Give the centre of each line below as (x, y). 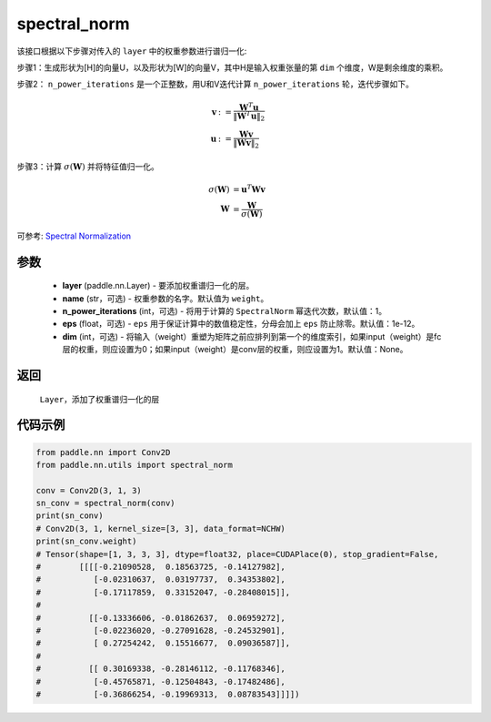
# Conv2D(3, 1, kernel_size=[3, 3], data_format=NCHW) (160, 529)
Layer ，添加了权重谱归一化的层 (100, 399)
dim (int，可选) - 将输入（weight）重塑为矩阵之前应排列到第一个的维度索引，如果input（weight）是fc (252, 336)
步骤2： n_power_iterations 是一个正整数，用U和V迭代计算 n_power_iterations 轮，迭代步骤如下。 (215, 84)
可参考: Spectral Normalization (74, 236)
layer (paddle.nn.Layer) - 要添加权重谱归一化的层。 (158, 286)
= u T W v (249, 189)
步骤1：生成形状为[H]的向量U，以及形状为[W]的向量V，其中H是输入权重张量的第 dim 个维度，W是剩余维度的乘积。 (232, 67)
